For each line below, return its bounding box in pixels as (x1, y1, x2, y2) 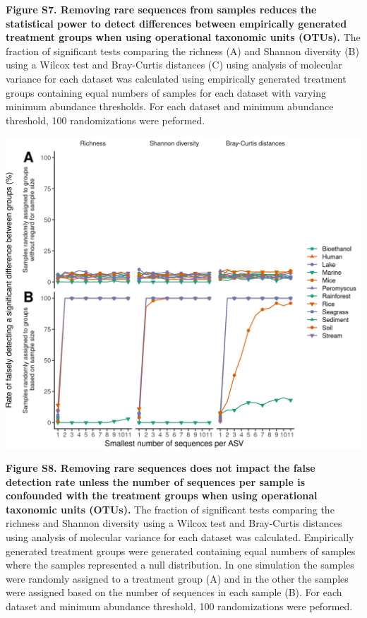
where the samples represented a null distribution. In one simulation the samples (6, 557, 354, 572)
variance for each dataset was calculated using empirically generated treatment (6, 71, 347, 85)
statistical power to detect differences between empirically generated (6, 16, 347, 30)
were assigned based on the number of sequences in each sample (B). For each (6, 585, 342, 600)
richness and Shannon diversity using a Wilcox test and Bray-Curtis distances (6, 516, 342, 530)
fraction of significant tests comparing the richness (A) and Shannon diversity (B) (6, 43, 359, 58)
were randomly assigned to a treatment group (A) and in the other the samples (6, 571, 349, 586)
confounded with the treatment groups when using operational (6, 488, 318, 503)
